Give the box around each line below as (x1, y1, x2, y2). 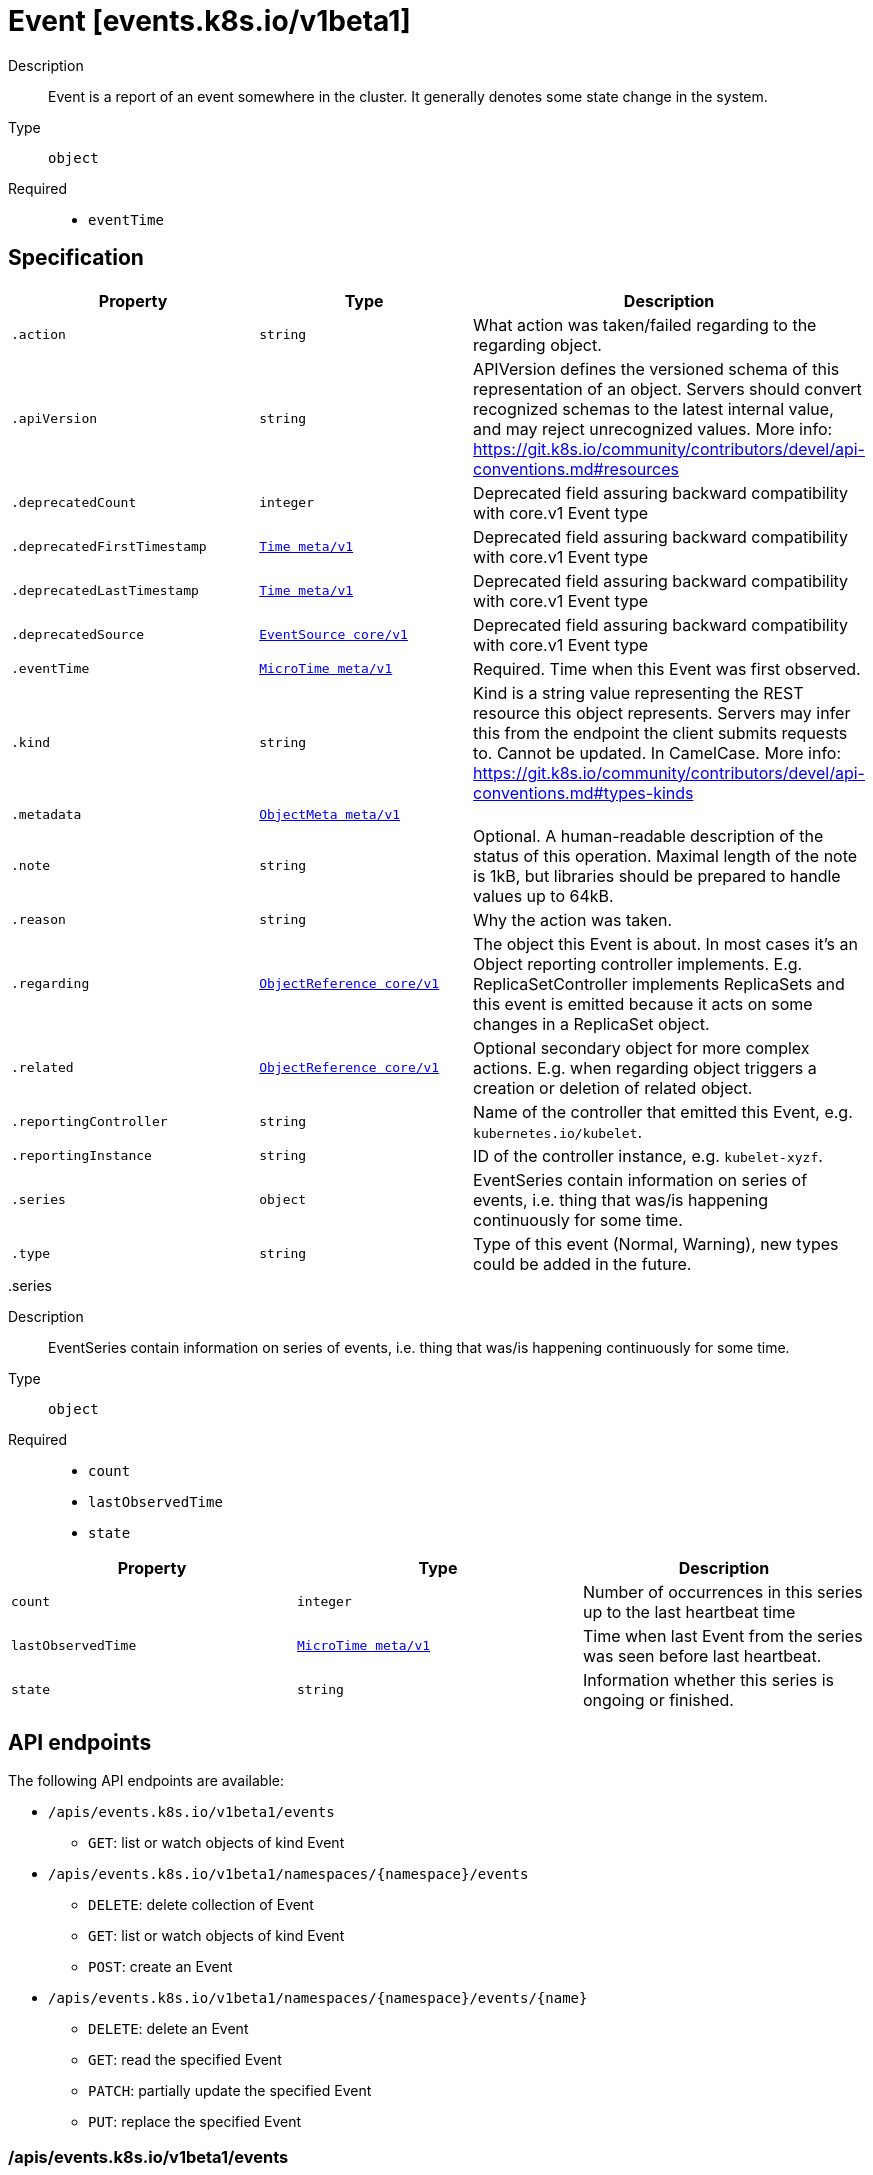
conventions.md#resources (473, 458, 679, 479)
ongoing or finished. (582, 1689, 734, 1710)
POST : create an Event (88, 1958, 233, 1976)
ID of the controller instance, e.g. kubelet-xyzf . (473, 1145, 823, 1166)
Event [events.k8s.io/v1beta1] (8, 4, 411, 38)
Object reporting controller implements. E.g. (473, 953, 803, 974)
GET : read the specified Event (88, 2051, 282, 2069)
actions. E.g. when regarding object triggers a (473, 1057, 817, 1078)
